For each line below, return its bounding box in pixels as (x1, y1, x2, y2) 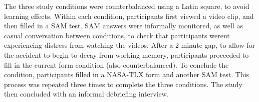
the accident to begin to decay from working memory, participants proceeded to (4, 49, 249, 60)
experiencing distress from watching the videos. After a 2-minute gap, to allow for (4, 40, 255, 50)
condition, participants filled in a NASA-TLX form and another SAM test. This (4, 69, 249, 80)
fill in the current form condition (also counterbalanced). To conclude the (4, 59, 229, 70)
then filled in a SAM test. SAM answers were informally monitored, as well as (4, 20, 243, 31)
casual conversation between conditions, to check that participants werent (4, 30, 230, 40)
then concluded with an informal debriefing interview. (4, 89, 169, 99)
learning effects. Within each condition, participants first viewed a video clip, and (4, 10, 254, 21)
